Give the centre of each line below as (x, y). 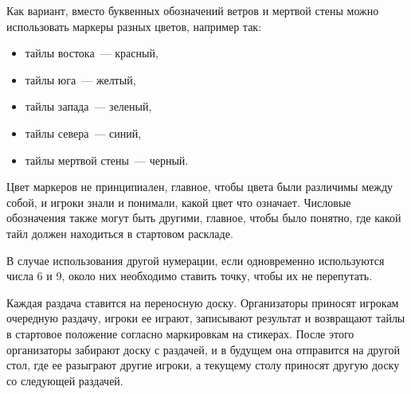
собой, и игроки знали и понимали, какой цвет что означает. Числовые (179, 202)
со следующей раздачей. (65, 380)
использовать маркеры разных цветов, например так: (134, 26)
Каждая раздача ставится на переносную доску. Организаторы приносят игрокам (203, 302)
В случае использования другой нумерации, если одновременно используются (196, 260)
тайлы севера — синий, (83, 133)
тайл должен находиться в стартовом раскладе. (120, 233)
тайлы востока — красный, (92, 53)
